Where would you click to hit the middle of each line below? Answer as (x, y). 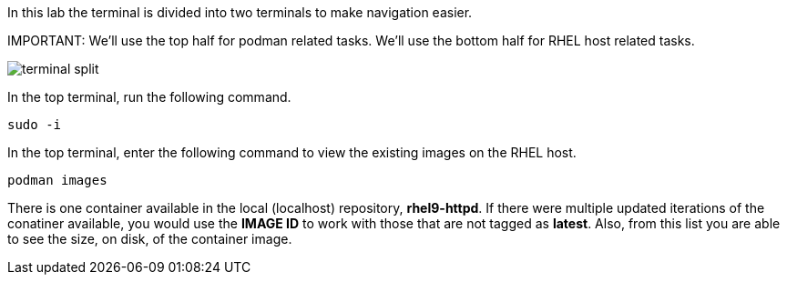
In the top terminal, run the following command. (149, 97)
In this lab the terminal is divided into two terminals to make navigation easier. (240, 12)
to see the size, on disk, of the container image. (150, 239)
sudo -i (35, 125)
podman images (57, 180)
